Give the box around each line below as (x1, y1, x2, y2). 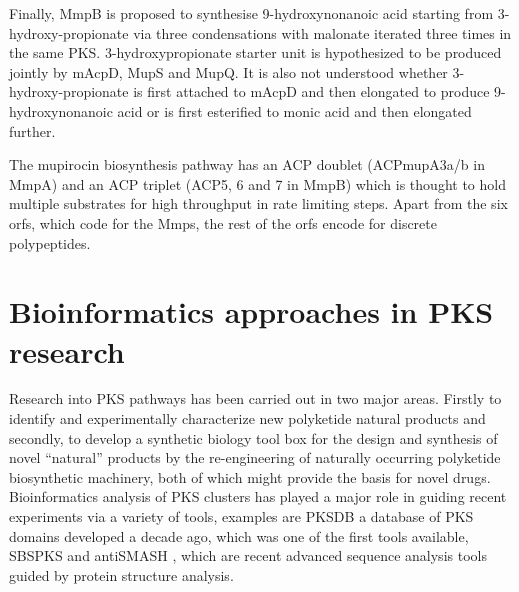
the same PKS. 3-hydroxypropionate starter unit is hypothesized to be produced (9, 42, 502, 63)
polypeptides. (9, 232, 91, 253)
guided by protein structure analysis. (9, 564, 234, 585)
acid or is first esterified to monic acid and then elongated (117, 100, 472, 121)
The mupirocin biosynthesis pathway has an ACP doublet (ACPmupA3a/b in (9, 154, 485, 175)
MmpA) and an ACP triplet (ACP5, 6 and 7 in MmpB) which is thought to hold (9, 173, 506, 194)
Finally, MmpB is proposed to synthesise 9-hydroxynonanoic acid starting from (9, 3, 494, 23)
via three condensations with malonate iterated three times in (133, 22, 512, 43)
